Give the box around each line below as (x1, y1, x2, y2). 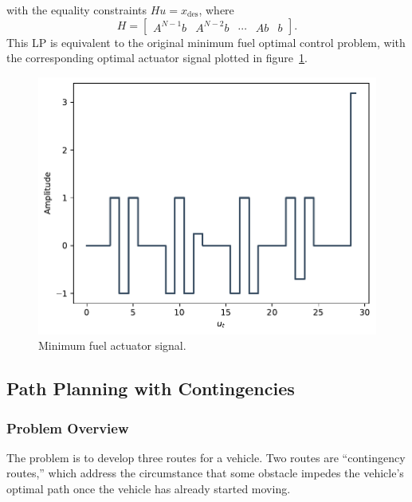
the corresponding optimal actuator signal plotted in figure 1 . (6, 49, 308, 66)
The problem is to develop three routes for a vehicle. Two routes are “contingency (6, 449, 406, 465)
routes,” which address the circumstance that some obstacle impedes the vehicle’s (6, 465, 404, 481)
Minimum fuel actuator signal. (38, 337, 186, 354)
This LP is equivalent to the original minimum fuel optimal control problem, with (6, 33, 406, 50)
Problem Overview (6, 418, 129, 437)
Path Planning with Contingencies (6, 376, 295, 401)
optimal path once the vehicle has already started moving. (6, 480, 291, 496)
